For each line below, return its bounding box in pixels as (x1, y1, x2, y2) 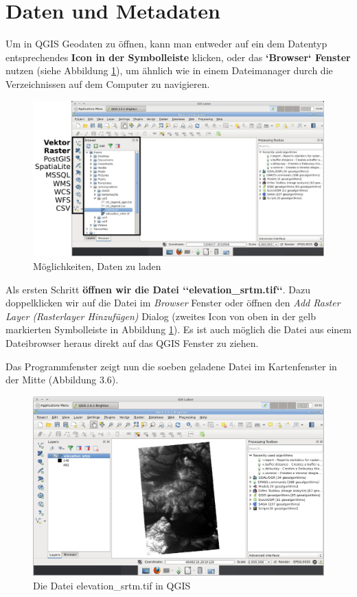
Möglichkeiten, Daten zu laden (33, 259, 161, 273)
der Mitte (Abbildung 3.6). (5, 372, 119, 387)
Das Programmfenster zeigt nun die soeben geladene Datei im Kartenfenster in (5, 359, 337, 373)
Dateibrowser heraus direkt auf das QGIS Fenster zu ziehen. (5, 335, 259, 350)
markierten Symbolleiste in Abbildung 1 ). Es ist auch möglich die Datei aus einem (5, 322, 352, 337)
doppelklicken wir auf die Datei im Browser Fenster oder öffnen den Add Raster (5, 295, 341, 310)
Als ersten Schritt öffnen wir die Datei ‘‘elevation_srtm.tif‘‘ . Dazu (5, 282, 311, 296)
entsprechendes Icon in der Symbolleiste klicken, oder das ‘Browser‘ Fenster (5, 49, 351, 64)
